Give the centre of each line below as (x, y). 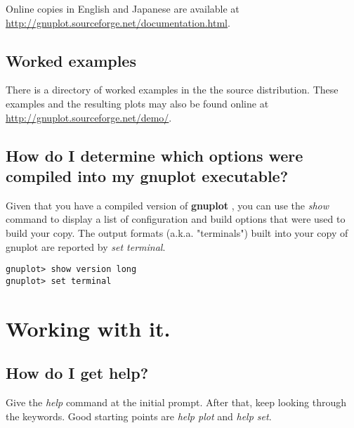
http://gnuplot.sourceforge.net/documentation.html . (118, 22)
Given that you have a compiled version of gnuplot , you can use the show (168, 205)
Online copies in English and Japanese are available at (123, 8)
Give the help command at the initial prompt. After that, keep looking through (176, 402)
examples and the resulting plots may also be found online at (137, 103)
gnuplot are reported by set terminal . (86, 246)
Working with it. (88, 328)
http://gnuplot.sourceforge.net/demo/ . (89, 117)
